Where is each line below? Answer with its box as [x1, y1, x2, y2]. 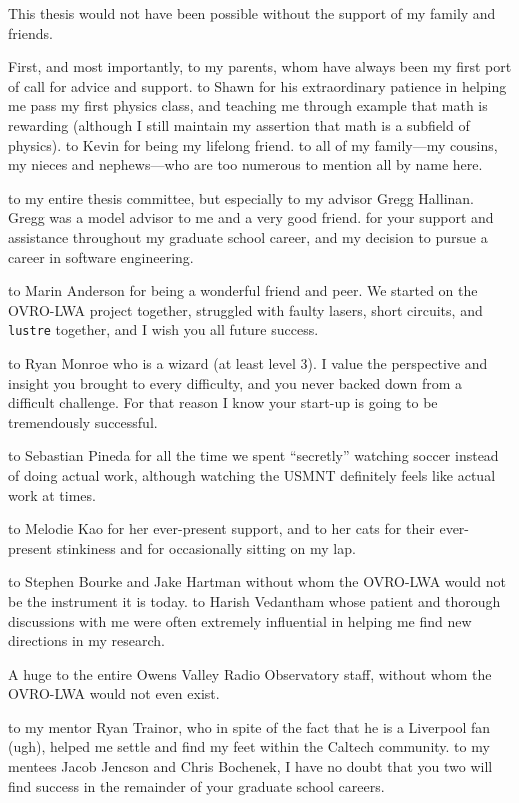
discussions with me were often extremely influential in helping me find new [8, 610, 472, 631]
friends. [8, 22, 53, 43]
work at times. [8, 484, 96, 505]
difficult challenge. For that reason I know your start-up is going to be [8, 392, 438, 413]
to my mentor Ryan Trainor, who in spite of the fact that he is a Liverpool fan [8, 716, 491, 737]
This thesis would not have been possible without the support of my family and [8, 3, 496, 23]
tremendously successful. [8, 411, 158, 432]
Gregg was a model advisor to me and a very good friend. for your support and [8, 207, 494, 228]
